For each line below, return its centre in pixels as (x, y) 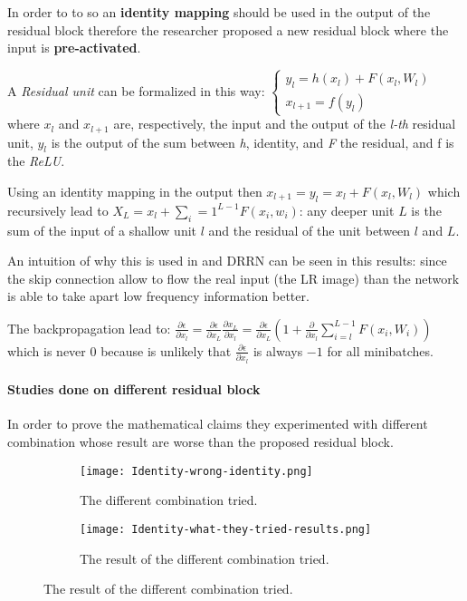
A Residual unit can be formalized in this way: (136, 90)
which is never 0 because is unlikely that (119, 350)
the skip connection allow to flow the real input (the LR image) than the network (233, 278)
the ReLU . (36, 161)
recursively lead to (58, 210)
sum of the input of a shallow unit (102, 230)
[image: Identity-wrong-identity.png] (196, 471)
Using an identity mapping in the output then (135, 191)
